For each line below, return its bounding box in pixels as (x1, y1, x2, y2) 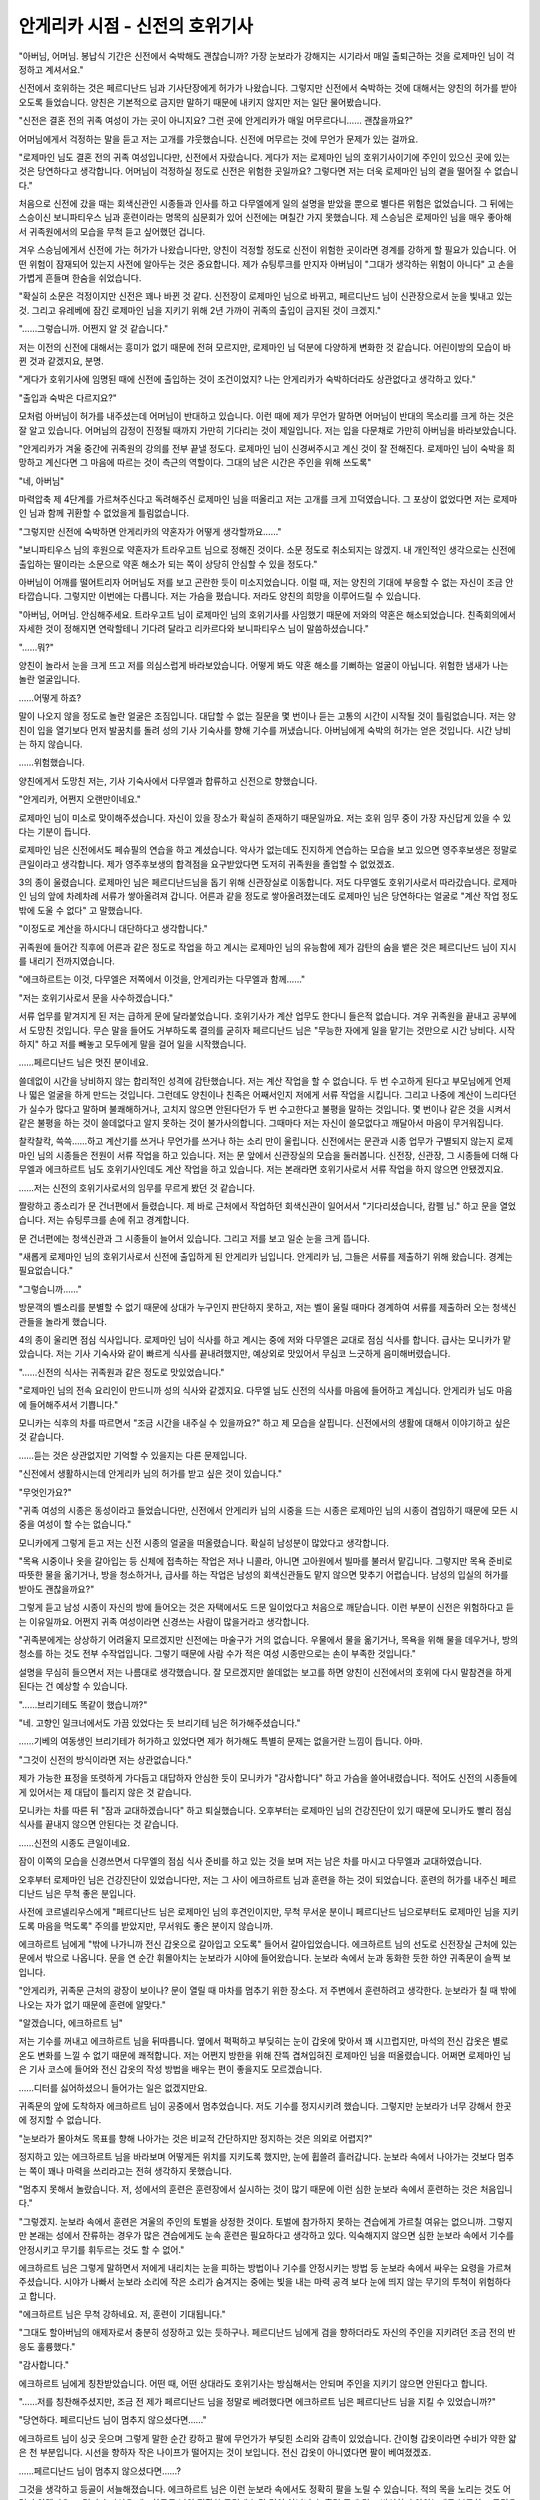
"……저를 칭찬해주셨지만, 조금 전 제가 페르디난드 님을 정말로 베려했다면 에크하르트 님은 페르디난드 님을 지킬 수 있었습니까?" (18, 2396, 497, 2408)
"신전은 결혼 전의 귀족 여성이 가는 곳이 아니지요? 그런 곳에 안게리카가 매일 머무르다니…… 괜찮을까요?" (18, 115, 414, 127)
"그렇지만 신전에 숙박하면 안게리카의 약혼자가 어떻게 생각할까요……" (18, 525, 282, 537)
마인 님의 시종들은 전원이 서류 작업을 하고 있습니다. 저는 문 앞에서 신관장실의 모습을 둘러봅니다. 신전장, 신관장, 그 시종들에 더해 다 (18, 1149, 519, 1161)
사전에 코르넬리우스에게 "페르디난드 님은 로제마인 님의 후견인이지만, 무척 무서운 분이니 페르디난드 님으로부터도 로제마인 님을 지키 (18, 1906, 519, 1918)
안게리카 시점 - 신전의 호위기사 (18, 15, 254, 37)
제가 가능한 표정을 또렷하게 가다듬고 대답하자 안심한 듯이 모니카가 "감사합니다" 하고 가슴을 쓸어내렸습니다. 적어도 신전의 (18, 1772, 483, 1784)
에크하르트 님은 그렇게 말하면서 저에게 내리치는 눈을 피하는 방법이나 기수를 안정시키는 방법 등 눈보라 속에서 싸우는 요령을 (18, 2261, 485, 2274)
